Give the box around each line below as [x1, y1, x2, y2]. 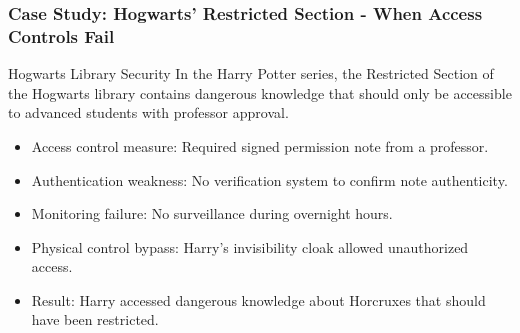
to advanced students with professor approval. [8, 102, 289, 123]
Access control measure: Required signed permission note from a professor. [31, 135, 489, 156]
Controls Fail [8, 23, 115, 48]
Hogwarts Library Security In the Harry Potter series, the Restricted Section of [8, 63, 494, 84]
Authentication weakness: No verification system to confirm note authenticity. [31, 169, 508, 190]
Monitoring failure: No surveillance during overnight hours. [31, 203, 393, 224]
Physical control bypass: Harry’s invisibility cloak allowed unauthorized [31, 236, 469, 257]
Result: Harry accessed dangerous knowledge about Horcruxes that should [31, 289, 486, 310]
